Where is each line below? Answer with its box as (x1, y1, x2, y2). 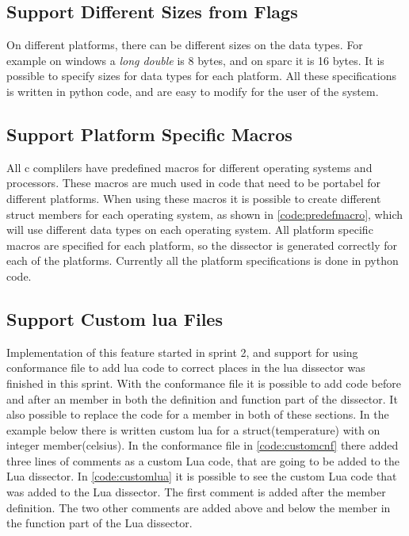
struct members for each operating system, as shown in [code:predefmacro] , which (6, 205, 403, 222)
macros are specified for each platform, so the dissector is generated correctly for (6, 236, 398, 253)
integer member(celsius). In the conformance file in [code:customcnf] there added (6, 437, 399, 454)
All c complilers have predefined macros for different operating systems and (6, 159, 373, 175)
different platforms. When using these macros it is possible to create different (6, 190, 381, 206)
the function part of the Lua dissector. (6, 515, 193, 531)
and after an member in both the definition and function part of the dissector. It (6, 390, 398, 407)
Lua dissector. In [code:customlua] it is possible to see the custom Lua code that (6, 468, 397, 484)
